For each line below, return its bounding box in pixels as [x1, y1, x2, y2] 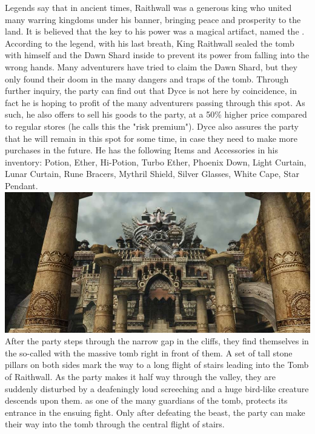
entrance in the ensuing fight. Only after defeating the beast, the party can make [5, 406, 305, 418]
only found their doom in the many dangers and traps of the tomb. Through [5, 72, 289, 85]
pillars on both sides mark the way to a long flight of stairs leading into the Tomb [5, 358, 309, 371]
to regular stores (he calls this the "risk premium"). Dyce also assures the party [5, 119, 299, 132]
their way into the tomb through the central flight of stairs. [5, 418, 225, 430]
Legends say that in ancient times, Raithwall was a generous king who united [5, 1, 292, 13]
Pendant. [5, 179, 38, 192]
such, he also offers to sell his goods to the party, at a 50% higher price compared [5, 108, 307, 121]
